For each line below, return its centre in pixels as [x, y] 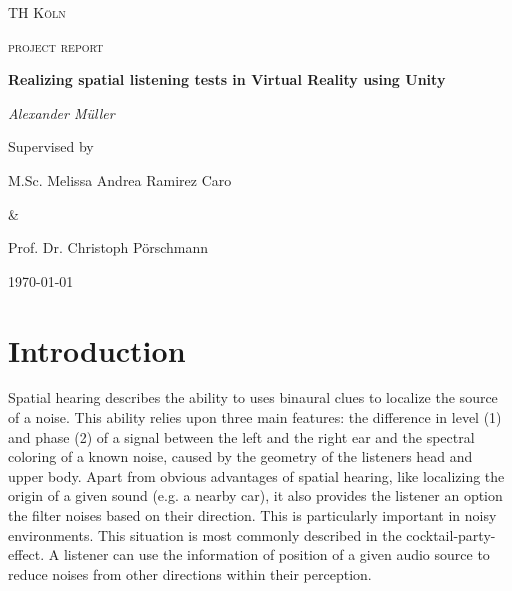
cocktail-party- [451, 534]
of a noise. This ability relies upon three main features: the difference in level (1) [255, 417]
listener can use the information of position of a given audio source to [276, 554]
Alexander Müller [61, 112]
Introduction [97, 349]
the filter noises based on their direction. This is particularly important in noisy [252, 515]
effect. [26, 554]
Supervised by [51, 146]
